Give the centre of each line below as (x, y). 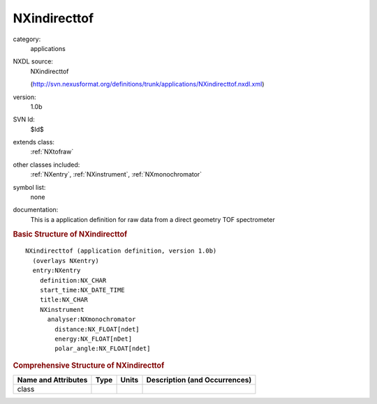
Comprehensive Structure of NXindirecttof (89, 365)
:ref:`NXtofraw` (52, 152)
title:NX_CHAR (64, 300)
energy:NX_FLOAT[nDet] (94, 339)
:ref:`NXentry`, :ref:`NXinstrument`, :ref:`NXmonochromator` (116, 174)
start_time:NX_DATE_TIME (82, 290)
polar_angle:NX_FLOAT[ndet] (103, 349)
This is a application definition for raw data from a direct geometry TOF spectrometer (153, 219)
